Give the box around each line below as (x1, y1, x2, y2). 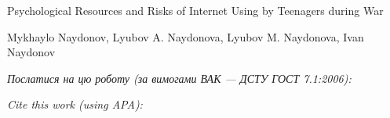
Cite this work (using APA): (7, 96, 143, 113)
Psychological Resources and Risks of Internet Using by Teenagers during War (7, 2, 384, 18)
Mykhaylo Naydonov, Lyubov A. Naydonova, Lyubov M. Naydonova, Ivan (7, 28, 364, 45)
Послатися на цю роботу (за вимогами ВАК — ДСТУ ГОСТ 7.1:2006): (7, 70, 352, 86)
